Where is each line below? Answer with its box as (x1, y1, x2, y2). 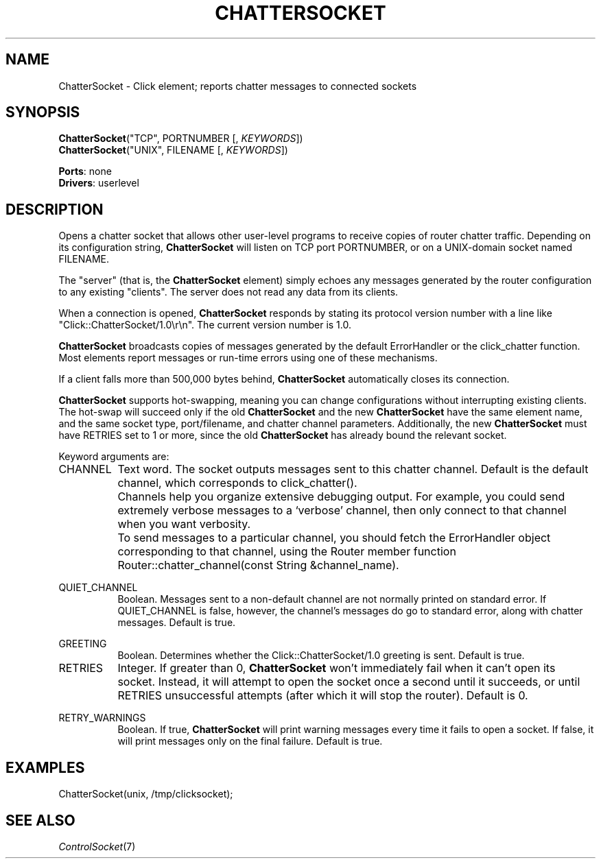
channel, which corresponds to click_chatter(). (117, 476, 357, 490)
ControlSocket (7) (58, 840, 136, 852)
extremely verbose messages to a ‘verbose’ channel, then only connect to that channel (117, 503, 567, 518)
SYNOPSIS (5, 104, 80, 121)
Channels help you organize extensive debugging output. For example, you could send (117, 490, 565, 504)
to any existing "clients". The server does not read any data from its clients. (58, 286, 399, 298)
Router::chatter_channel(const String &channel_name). (117, 558, 399, 573)
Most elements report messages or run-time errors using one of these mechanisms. (58, 352, 438, 364)
